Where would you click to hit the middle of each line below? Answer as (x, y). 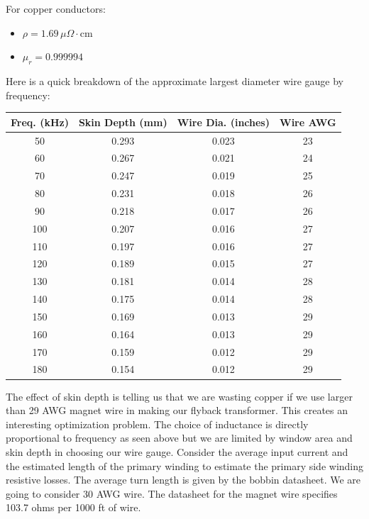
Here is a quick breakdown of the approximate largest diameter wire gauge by (175, 80)
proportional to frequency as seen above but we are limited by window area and (179, 438)
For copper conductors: (56, 9)
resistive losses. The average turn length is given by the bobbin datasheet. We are (183, 480)
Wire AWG (308, 122)
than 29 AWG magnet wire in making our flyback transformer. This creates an (177, 410)
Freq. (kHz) (40, 122)
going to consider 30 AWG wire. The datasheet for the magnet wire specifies (172, 493)
